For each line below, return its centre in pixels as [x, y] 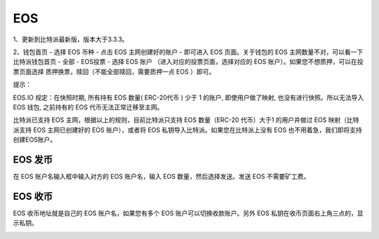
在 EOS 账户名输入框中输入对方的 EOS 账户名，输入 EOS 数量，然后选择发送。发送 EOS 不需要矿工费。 [161, 176]
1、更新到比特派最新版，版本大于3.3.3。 [71, 39]
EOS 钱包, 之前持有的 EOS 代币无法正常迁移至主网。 [88, 107]
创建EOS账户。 [35, 139]
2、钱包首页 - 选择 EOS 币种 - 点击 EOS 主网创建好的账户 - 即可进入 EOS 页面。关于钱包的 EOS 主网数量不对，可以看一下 [188, 52]
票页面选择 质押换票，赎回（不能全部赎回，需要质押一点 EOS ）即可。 [114, 71]
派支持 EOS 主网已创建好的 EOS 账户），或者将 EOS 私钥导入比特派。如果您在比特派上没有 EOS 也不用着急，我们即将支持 [187, 130]
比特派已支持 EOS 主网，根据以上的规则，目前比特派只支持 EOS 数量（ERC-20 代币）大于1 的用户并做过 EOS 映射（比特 [186, 120]
